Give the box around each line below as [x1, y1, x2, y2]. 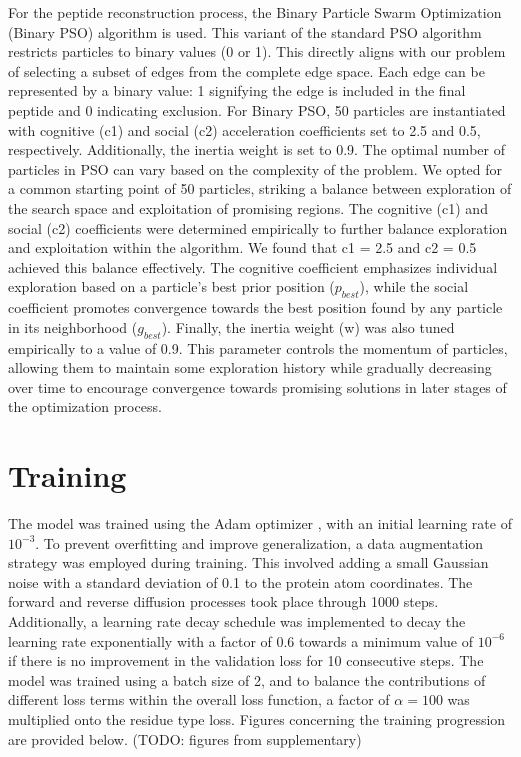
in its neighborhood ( [8, 316, 138, 337]
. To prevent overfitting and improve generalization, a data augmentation [35, 532, 484, 553]
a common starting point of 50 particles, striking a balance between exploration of [8, 178, 512, 199]
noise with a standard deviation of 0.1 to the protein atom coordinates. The [8, 571, 473, 592]
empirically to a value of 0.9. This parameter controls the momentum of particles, [8, 337, 508, 358]
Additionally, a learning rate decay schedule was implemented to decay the [8, 610, 466, 631]
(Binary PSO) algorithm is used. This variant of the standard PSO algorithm [8, 21, 482, 42]
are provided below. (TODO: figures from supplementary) [8, 728, 362, 749]
